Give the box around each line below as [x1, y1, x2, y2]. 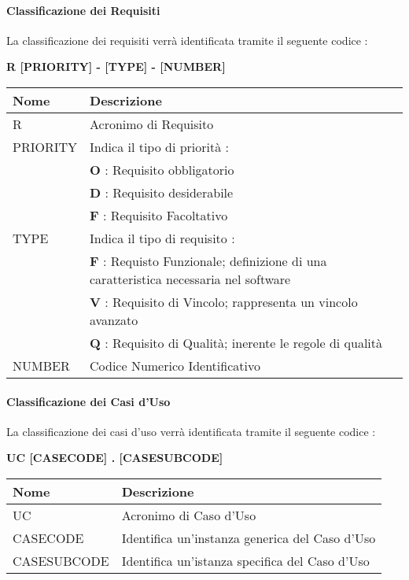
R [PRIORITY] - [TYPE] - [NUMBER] [6, 58, 226, 75]
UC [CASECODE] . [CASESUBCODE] [6, 449, 223, 466]
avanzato [90, 310, 138, 329]
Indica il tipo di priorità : [90, 137, 230, 156]
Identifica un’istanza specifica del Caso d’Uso [121, 551, 370, 570]
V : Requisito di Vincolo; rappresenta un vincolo [90, 292, 358, 311]
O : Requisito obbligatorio [90, 160, 234, 179]
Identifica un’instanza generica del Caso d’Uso [121, 528, 376, 547]
